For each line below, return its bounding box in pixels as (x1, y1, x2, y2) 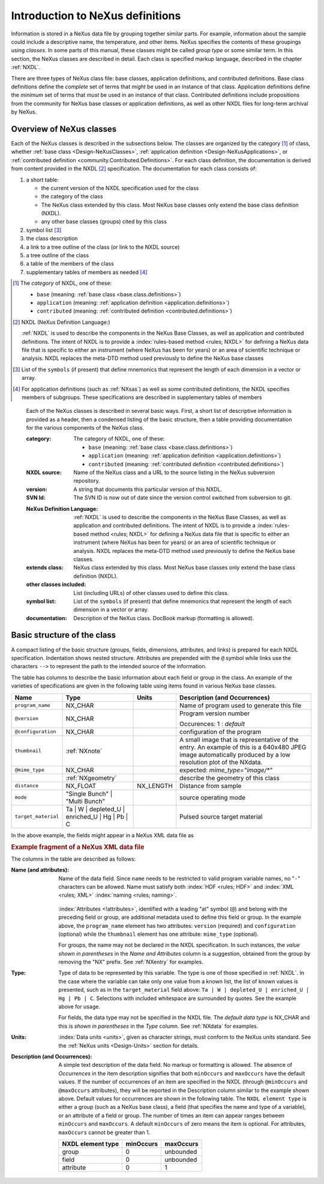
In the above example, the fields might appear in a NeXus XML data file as (11, 831, 194, 838)
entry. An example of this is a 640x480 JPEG (179, 743, 307, 751)
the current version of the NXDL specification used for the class (41, 184, 199, 192)
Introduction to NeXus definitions (11, 9, 181, 22)
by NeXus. (11, 108, 37, 115)
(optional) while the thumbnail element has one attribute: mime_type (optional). (58, 930, 259, 938)
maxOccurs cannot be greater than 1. (58, 1129, 151, 1136)
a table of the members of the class (26, 260, 114, 267)
